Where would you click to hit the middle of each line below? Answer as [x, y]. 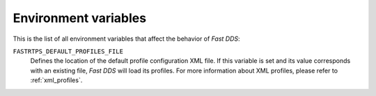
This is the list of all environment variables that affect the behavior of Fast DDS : [126, 39]
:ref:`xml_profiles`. [56, 80]
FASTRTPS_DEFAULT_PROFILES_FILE [68, 51]
